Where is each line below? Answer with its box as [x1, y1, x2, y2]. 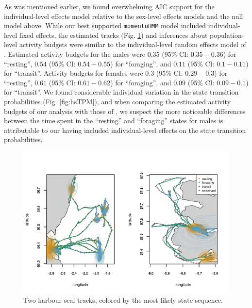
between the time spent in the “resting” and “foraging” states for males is [4, 115, 223, 126]
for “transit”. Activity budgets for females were [4, 68, 143, 78]
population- [210, 30, 244, 40]
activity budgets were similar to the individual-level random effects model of [19, 39, 246, 49]
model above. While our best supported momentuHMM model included [4, 20, 206, 31]
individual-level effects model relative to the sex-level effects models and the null [4, 11, 243, 21]
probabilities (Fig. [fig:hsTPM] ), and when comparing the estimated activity [4, 97, 231, 106]
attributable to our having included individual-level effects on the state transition [4, 125, 246, 135]
